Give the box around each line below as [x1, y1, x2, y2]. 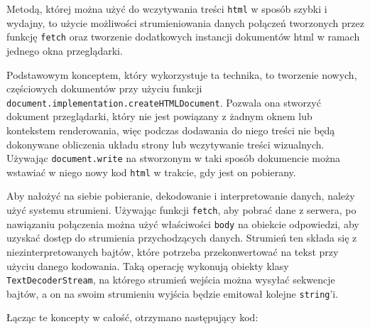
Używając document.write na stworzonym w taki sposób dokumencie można [6, 151, 340, 166]
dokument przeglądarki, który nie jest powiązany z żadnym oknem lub [6, 109, 312, 124]
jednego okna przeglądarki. [6, 43, 123, 58]
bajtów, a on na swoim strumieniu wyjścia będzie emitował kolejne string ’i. [6, 286, 339, 301]
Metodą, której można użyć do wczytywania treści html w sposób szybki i [6, 1, 327, 16]
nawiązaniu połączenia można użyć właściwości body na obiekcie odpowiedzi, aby [6, 216, 359, 231]
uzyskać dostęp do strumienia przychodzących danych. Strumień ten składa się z [6, 230, 357, 245]
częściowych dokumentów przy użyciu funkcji [6, 81, 202, 96]
